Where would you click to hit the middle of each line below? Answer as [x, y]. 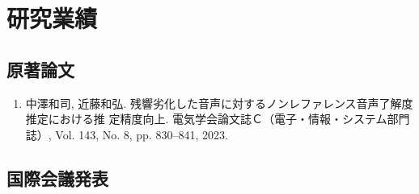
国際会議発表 [57, 177]
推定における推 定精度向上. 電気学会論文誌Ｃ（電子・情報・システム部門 [218, 119]
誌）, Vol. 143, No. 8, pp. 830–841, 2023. [127, 134]
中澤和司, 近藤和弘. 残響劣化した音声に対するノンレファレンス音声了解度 [219, 103]
